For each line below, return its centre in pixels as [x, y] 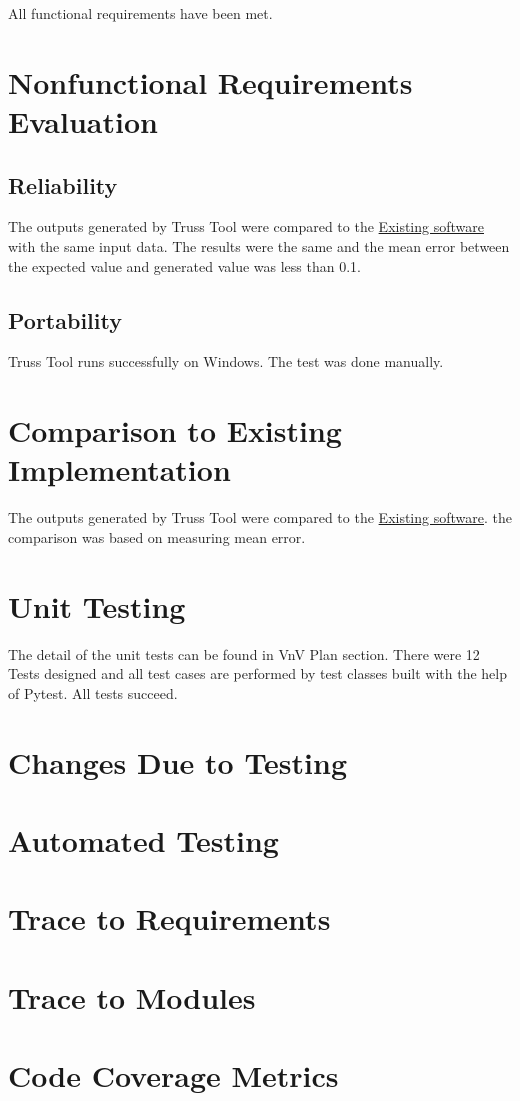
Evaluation [83, 120]
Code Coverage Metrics [173, 1075]
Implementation [119, 469]
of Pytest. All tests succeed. [93, 692]
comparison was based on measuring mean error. [157, 536]
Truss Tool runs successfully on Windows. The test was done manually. [226, 361]
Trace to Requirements [169, 918]
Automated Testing [143, 839]
